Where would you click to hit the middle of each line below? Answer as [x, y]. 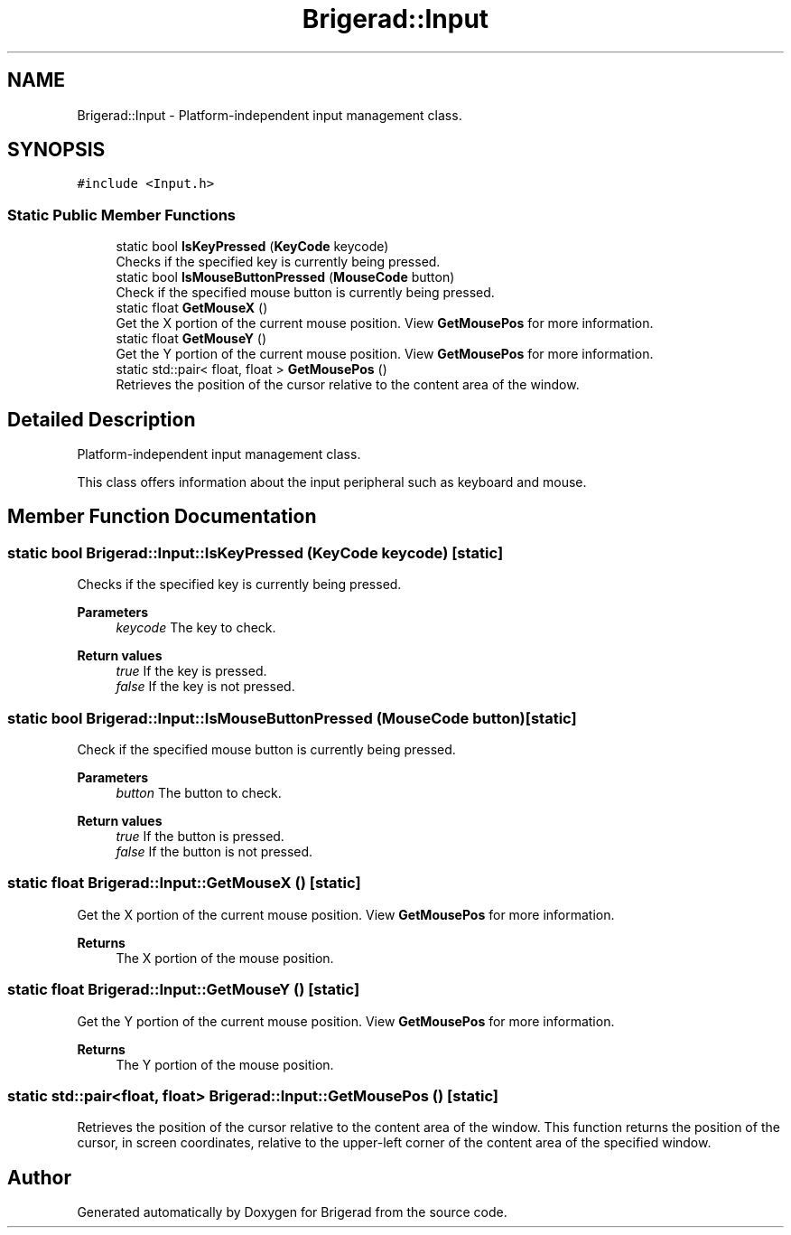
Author [39, 1177]
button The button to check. [199, 793]
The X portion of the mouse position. [225, 958]
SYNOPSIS [56, 150]
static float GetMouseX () [192, 308]
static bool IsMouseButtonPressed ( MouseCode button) [285, 277]
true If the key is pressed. [191, 671]
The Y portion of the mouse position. [225, 1064]
